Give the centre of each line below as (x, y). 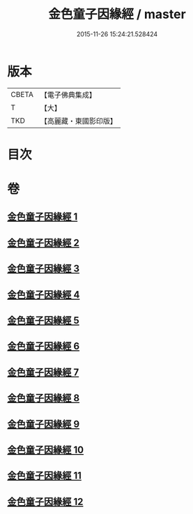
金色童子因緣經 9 (44, 424)
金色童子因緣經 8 (44, 398)
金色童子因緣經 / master (117, 14)
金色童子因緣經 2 (44, 242)
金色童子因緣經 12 (45, 502)
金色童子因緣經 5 (44, 320)
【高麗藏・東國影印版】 (78, 121)
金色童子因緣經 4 (44, 295)
